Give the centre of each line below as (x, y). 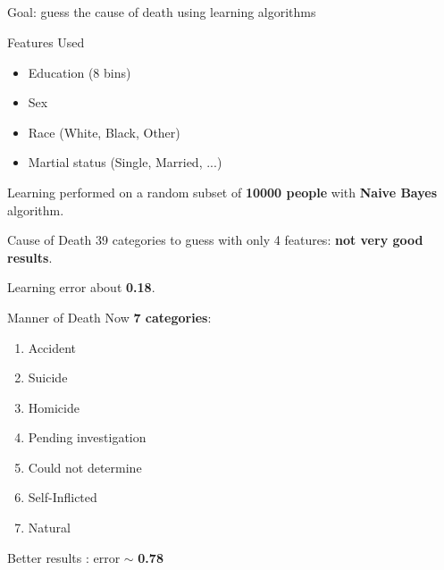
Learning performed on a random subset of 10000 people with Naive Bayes (222, 192)
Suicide (48, 377)
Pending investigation (87, 437)
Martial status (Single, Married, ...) (125, 162)
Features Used (46, 42)
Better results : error (64, 557)
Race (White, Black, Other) (104, 132)
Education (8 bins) (80, 72)
